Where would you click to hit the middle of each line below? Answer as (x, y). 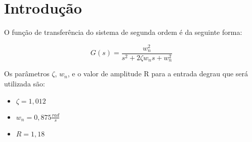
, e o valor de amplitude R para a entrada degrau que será (158, 74)
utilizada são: (25, 83)
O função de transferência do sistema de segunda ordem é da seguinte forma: (123, 32)
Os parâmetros (27, 74)
